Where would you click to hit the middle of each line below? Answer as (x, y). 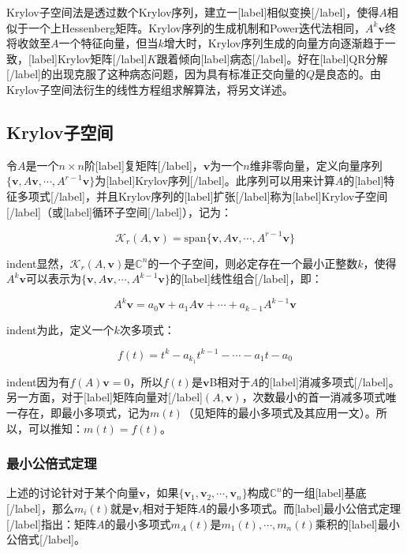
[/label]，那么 (40, 508)
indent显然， (38, 263)
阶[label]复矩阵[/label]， (144, 165)
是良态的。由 (348, 74)
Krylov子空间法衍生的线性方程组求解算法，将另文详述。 (150, 89)
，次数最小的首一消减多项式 (314, 397)
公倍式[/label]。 (46, 539)
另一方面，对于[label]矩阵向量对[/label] (105, 397)
